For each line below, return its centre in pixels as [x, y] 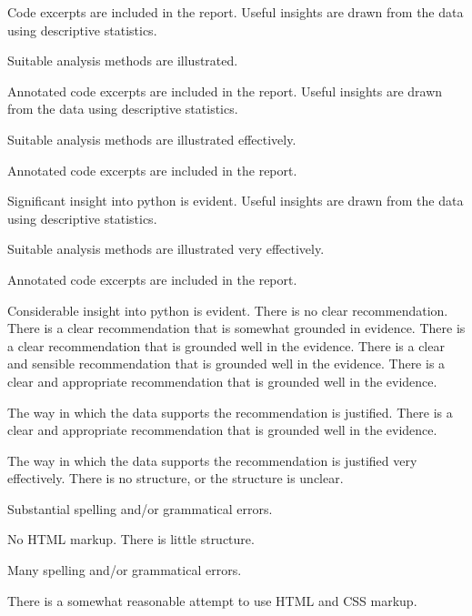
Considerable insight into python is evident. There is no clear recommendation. [228, 310]
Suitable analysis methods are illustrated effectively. [152, 139]
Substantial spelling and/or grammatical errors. [140, 508]
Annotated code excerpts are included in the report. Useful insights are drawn [225, 91]
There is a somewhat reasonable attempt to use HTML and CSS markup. [212, 600]
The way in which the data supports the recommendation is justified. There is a [230, 412]
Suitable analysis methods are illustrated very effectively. [166, 249]
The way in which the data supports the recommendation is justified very [212, 460]
